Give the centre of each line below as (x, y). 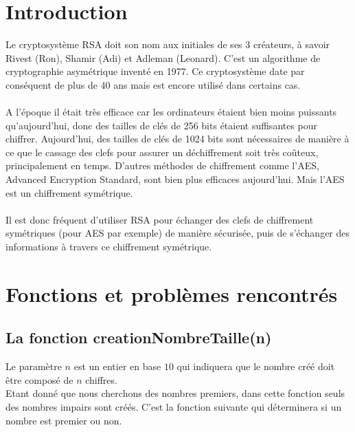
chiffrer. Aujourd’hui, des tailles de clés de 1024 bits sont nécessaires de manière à (177, 139)
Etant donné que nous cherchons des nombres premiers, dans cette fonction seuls (175, 393)
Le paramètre (34, 366)
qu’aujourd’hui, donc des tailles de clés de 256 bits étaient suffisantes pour (162, 125)
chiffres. (101, 379)
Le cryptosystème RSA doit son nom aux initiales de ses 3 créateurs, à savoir (168, 44)
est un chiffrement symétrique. (69, 192)
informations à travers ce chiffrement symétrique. (109, 247)
